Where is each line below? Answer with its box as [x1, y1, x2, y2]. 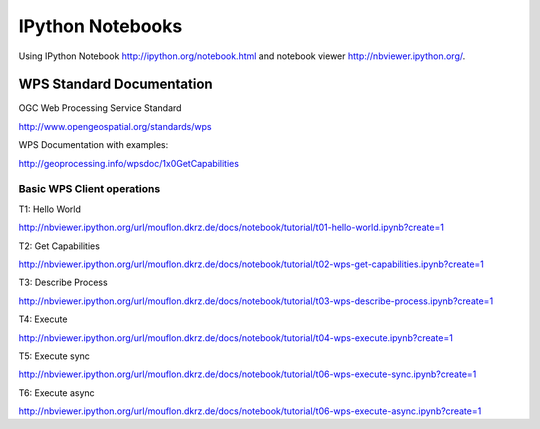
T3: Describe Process [18, 276, 109, 289]
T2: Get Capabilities [18, 240, 100, 252]
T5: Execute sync [18, 350, 90, 362]
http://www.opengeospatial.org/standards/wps [18, 120, 212, 132]
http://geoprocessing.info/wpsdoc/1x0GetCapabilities [18, 157, 240, 169]
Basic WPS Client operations [18, 182, 161, 196]
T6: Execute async [18, 386, 95, 399]
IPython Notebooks [18, 15, 183, 37]
